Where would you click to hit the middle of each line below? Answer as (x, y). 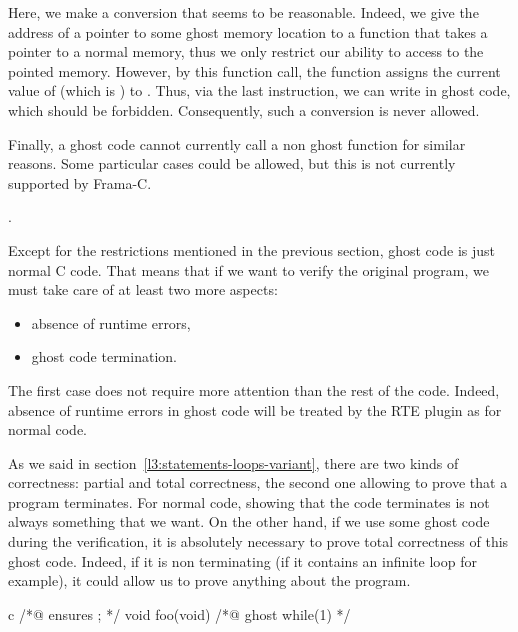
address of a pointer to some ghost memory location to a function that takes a (248, 31)
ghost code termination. (104, 356)
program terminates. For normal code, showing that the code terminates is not (249, 501)
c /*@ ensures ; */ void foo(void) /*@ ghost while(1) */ (179, 613)
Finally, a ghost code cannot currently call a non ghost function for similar (237, 143)
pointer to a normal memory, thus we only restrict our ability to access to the (246, 51)
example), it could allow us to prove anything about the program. (209, 580)
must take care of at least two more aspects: (143, 289)
